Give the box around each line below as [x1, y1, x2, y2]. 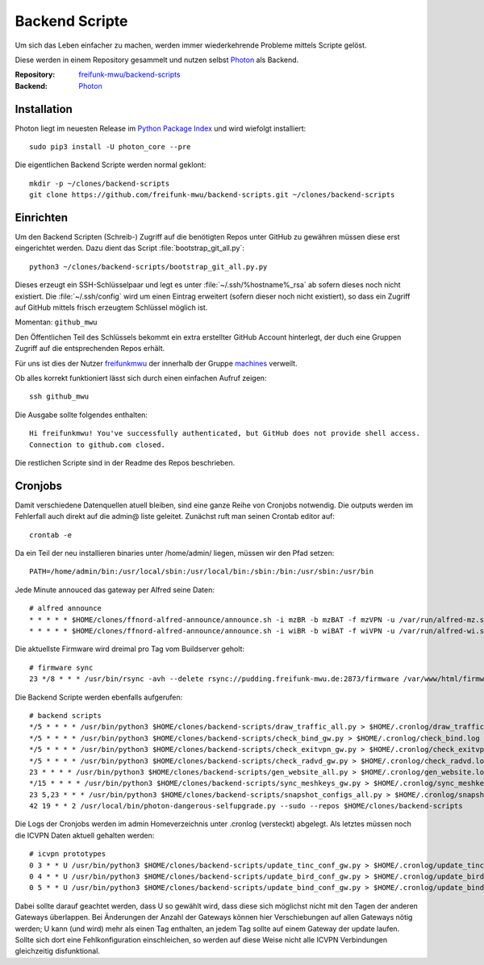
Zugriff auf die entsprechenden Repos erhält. [15, 344, 165, 353]
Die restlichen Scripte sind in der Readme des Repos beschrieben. [15, 457, 236, 467]
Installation [15, 102, 73, 116]
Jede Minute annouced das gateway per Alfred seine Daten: [15, 585, 215, 595]
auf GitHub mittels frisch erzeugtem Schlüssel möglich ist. [15, 303, 208, 312]
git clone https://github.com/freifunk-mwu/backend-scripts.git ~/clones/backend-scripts [29, 190, 395, 199]
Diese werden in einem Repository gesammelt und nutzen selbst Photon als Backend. [15, 55, 299, 65]
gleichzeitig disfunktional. [15, 946, 101, 956]
